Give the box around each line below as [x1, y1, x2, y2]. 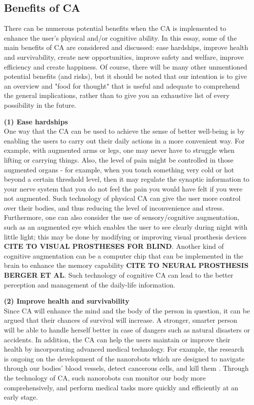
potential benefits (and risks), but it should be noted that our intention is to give [4, 71, 247, 81]
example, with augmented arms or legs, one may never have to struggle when [4, 145, 235, 155]
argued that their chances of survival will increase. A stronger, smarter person [4, 315, 237, 325]
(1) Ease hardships [4, 116, 68, 126]
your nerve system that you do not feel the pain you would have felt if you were [4, 183, 243, 193]
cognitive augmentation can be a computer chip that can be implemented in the [4, 250, 243, 261]
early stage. [4, 392, 38, 402]
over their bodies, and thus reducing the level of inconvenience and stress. [4, 202, 224, 213]
